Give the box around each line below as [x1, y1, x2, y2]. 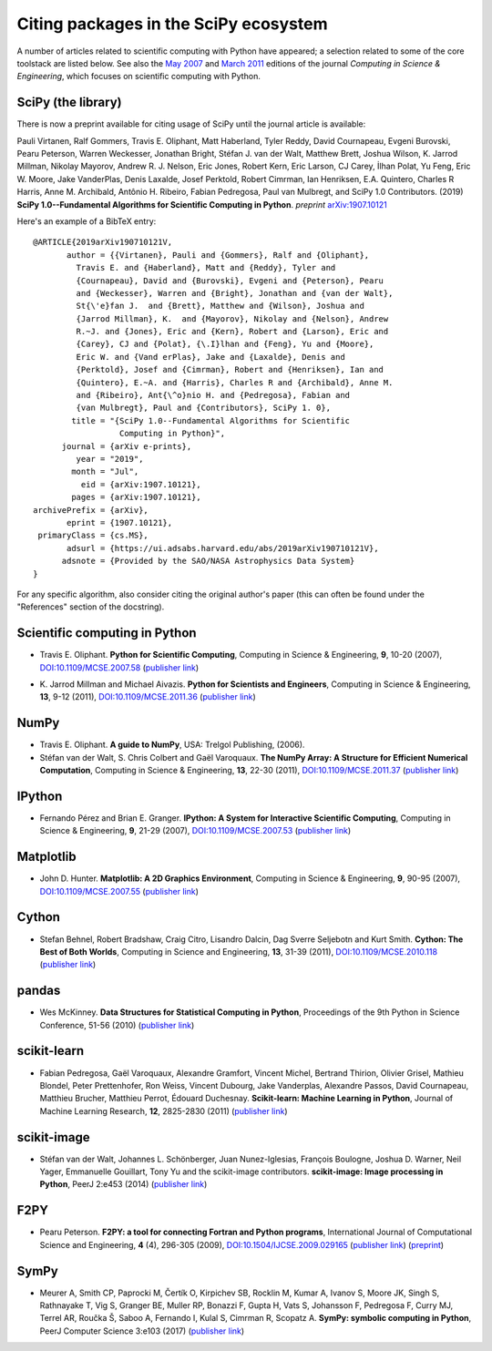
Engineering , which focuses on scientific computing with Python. [16, 71, 261, 82]
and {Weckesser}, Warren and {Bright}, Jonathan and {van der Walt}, [76, 288, 394, 298]
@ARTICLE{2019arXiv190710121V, [33, 237, 173, 248]
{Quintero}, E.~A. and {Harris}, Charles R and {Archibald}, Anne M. [76, 377, 394, 387]
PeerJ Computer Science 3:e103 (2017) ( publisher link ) [39, 1325, 245, 1336]
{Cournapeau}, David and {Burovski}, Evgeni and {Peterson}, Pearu [76, 275, 384, 286]
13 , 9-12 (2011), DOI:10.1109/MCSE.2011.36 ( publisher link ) [39, 691, 257, 702]
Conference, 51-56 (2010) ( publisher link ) [39, 1019, 195, 1030]
